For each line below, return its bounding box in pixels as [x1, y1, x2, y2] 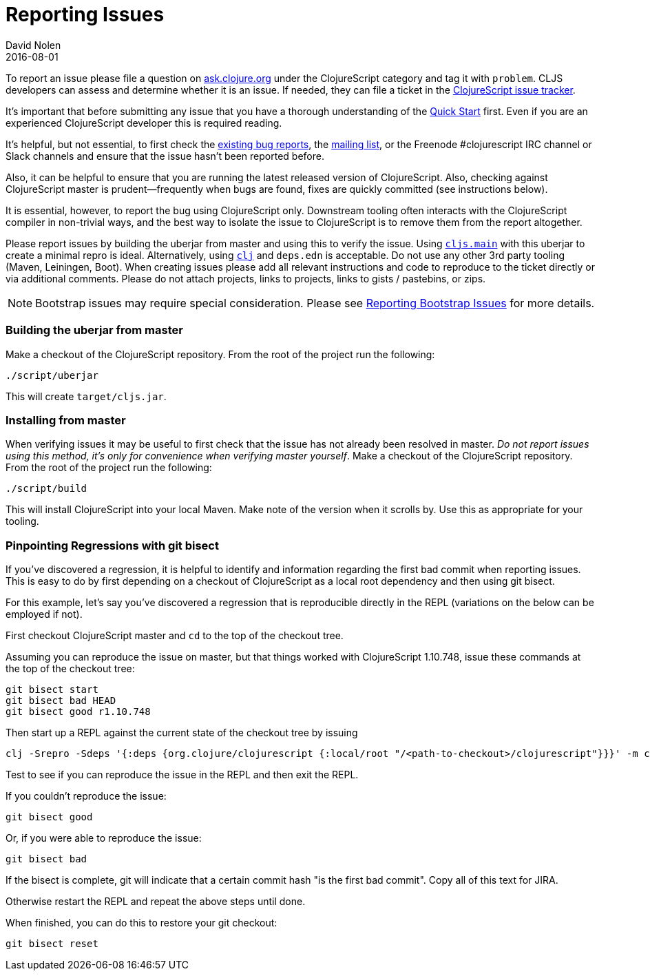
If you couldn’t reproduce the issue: [6, 790, 167, 802]
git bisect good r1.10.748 [6, 706, 151, 717]
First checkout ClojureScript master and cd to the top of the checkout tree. [6, 630, 344, 641]
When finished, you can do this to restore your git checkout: [6, 917, 277, 928]
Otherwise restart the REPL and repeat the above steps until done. [6, 895, 306, 907]
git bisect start [6, 684, 98, 695]
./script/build [6, 483, 87, 495]
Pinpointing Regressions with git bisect [6, 538, 219, 552]
